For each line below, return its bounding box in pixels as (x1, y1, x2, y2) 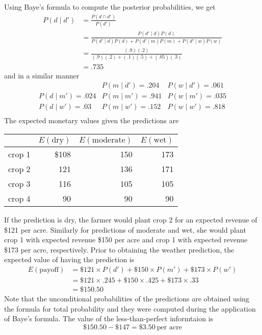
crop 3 (8, 177, 31, 189)
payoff (39, 266, 59, 273)
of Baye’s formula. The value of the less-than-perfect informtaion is (4, 313, 214, 324)
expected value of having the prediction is (4, 254, 135, 265)
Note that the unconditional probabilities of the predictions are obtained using (4, 293, 250, 303)
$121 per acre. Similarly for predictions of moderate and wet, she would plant (4, 224, 246, 235)
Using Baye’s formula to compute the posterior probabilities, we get (4, 2, 216, 12)
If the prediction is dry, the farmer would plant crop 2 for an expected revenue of (4, 214, 257, 225)
